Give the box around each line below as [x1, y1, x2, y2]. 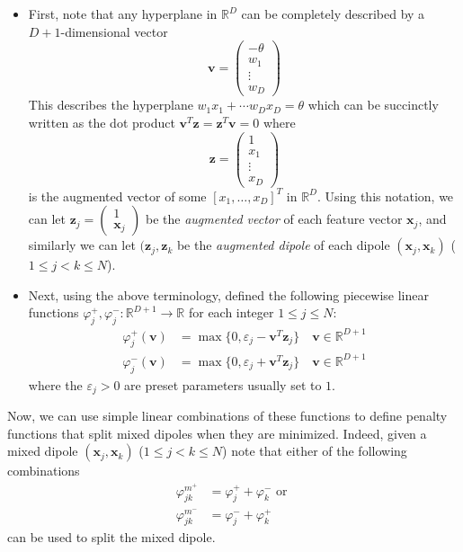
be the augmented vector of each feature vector [145, 209, 403, 228]
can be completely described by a [241, 4, 425, 22]
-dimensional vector [60, 22, 168, 40]
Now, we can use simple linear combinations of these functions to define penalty [7, 406, 448, 425]
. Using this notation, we [317, 186, 454, 205]
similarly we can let [28, 236, 136, 254]
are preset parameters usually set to [124, 375, 322, 394]
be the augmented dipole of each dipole [176, 236, 390, 254]
